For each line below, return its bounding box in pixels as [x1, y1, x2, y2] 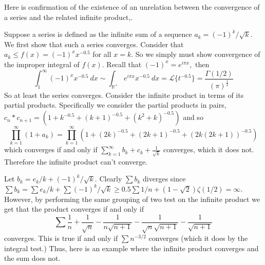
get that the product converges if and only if [4, 203, 144, 214]
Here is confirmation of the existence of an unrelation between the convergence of [4, 2, 260, 12]
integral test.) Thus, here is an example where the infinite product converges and [4, 242, 259, 253]
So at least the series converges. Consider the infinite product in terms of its [4, 89, 244, 100]
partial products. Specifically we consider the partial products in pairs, [4, 99, 226, 110]
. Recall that [102, 58, 142, 69]
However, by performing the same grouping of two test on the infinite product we [4, 193, 260, 204]
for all [92, 49, 111, 59]
